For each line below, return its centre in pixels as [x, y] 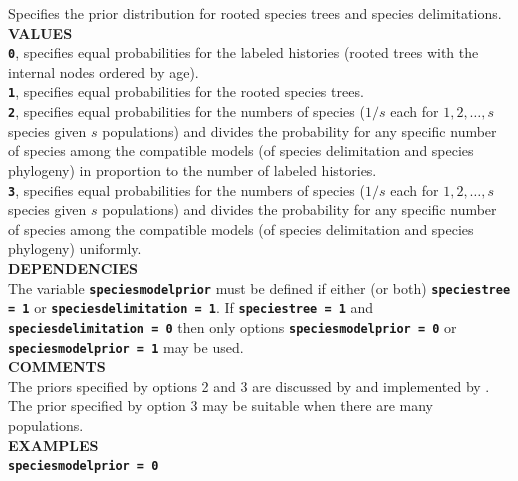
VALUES [40, 32]
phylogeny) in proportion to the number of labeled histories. [192, 169]
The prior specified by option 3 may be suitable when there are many [220, 405]
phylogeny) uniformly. [75, 248]
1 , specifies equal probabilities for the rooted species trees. [186, 91]
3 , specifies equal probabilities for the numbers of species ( [186, 189]
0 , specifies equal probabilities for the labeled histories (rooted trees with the [243, 52]
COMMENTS [57, 366]
